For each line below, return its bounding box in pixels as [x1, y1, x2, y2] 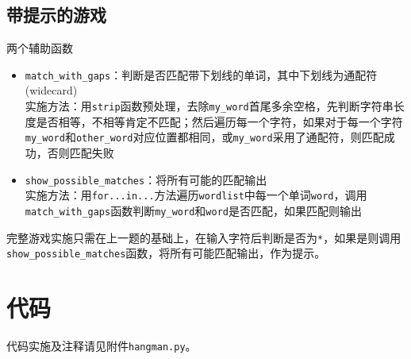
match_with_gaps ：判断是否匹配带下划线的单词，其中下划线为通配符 [25, 66, 378, 83]
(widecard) [25, 82, 78, 98]
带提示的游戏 [6, 2, 106, 27]
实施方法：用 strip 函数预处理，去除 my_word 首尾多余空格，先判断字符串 [25, 98, 394, 114]
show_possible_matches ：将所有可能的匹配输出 [25, 171, 267, 187]
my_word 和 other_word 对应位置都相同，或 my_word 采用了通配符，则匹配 [25, 129, 384, 145]
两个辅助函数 [6, 40, 73, 56]
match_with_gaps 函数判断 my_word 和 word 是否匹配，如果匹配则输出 [25, 202, 362, 218]
